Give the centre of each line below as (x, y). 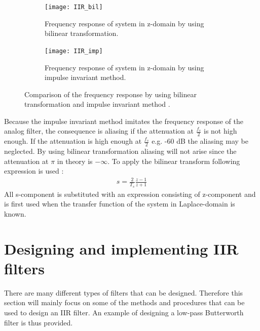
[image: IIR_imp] (74, 51)
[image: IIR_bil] (74, 7)
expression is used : (34, 171)
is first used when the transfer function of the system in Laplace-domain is (120, 204)
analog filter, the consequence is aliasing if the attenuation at (99, 131)
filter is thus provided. (39, 322)
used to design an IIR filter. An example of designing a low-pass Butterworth (124, 312)
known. (15, 213)
